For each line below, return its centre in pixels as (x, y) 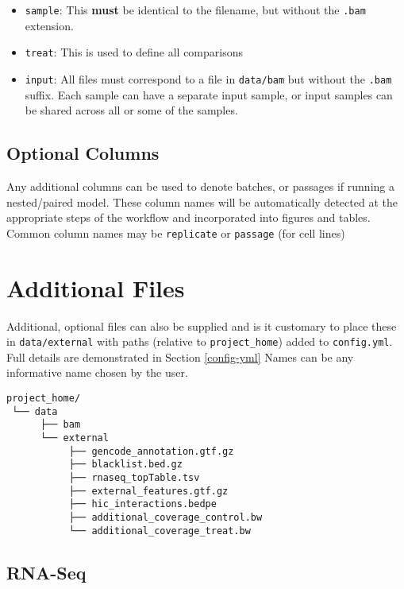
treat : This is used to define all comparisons (134, 52)
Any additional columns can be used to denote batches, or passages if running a (200, 186)
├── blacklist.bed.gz (125, 465)
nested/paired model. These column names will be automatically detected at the (202, 201)
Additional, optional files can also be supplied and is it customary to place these (202, 325)
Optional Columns (83, 153)
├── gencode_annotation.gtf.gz (151, 451)
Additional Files (96, 287)
